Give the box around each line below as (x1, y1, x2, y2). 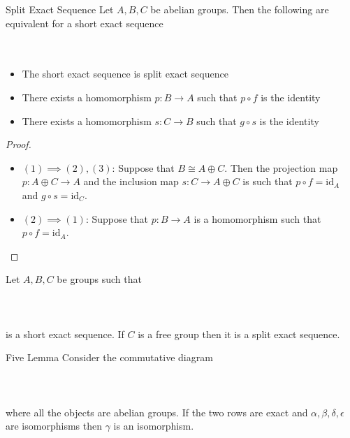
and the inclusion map (83, 174, 179, 189)
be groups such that (57, 272, 142, 286)
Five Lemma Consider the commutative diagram (6, 350, 213, 365)
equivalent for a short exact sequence (6, 15, 163, 30)
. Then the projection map (224, 160, 338, 175)
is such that (242, 174, 293, 189)
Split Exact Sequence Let (6, 2, 114, 16)
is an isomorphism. (113, 418, 194, 433)
